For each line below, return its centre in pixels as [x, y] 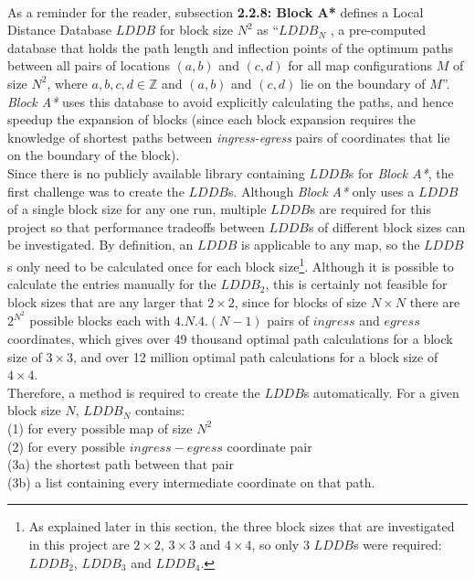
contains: [160, 410]
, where [67, 83]
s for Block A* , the [401, 172]
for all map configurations [360, 65]
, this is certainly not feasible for [356, 284]
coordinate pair [269, 446]
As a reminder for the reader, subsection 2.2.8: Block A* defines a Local [216, 11]
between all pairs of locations [89, 65]
